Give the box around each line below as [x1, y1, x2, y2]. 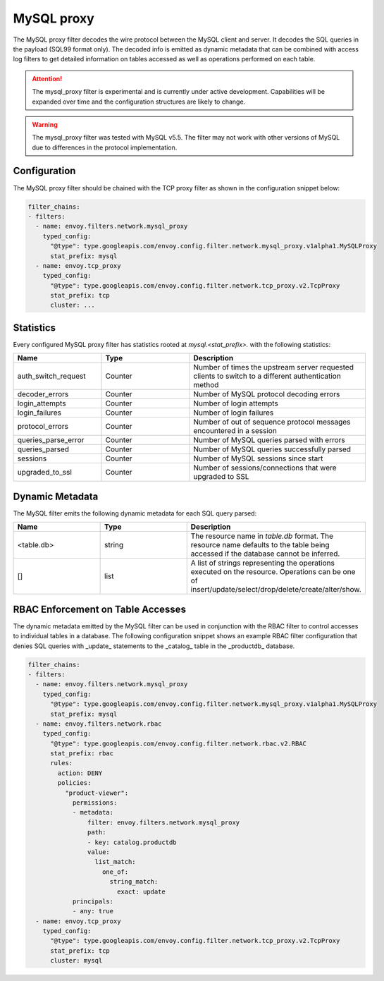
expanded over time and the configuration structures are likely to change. [32, 97, 246, 106]
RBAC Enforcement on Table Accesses [13, 603, 187, 615]
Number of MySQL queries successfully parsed [193, 444, 352, 454]
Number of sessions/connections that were [193, 463, 337, 473]
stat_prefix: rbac [50, 750, 114, 757]
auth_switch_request [17, 371, 86, 381]
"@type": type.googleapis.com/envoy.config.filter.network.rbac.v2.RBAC [50, 739, 306, 748]
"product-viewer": [64, 788, 129, 797]
